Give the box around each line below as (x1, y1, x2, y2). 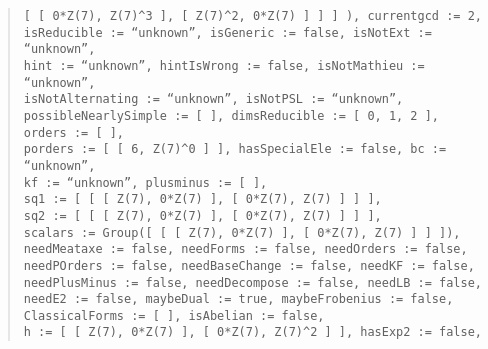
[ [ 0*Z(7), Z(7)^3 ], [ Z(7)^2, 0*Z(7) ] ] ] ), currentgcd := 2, (23, 9, 482, 23)
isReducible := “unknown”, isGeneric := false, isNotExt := (23, 25, 432, 40)
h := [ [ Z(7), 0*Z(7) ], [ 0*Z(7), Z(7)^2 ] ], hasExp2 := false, (23, 325, 482, 340)
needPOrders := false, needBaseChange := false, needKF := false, (23, 258, 475, 273)
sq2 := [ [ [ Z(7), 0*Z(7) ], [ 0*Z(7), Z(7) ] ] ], (23, 208, 382, 223)
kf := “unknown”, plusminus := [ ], (23, 175, 268, 190)
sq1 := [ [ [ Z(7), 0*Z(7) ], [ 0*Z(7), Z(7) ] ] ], (23, 192, 382, 207)
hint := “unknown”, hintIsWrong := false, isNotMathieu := (23, 58, 425, 73)
